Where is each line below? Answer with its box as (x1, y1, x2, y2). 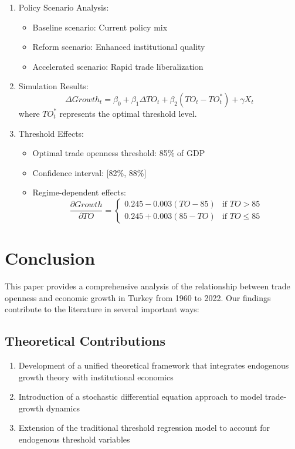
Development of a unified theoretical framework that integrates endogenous (18, 359, 289, 372)
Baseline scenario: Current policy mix (32, 21, 168, 33)
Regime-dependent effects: (32, 186, 126, 198)
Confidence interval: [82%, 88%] (32, 166, 147, 178)
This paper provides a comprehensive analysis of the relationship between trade (5, 280, 290, 292)
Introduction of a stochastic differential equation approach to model (18, 390, 263, 403)
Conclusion (5, 246, 96, 270)
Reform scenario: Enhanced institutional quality (32, 40, 205, 53)
